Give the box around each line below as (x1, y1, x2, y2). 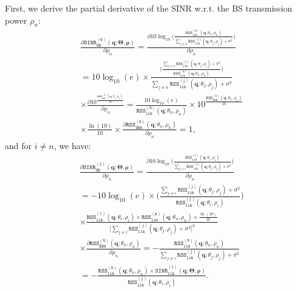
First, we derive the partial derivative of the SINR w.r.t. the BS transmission (5, 2, 293, 14)
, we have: (54, 139, 91, 152)
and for (5, 139, 32, 152)
